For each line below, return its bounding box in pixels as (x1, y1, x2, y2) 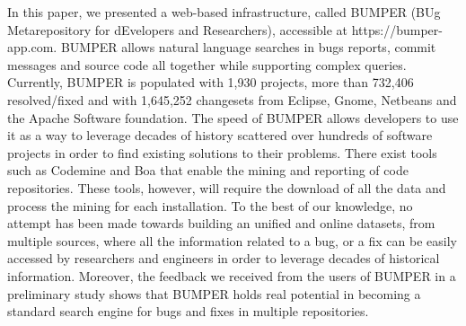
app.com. (7, 38, 57, 57)
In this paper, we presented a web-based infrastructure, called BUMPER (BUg (7, 3, 441, 21)
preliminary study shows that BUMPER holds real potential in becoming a (7, 284, 421, 303)
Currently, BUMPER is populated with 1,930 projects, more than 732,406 (7, 73, 414, 92)
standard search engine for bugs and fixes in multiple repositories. (7, 302, 369, 321)
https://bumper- (351, 20, 443, 39)
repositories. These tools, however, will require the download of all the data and (7, 178, 446, 197)
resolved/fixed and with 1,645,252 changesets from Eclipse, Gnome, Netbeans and (7, 90, 457, 109)
